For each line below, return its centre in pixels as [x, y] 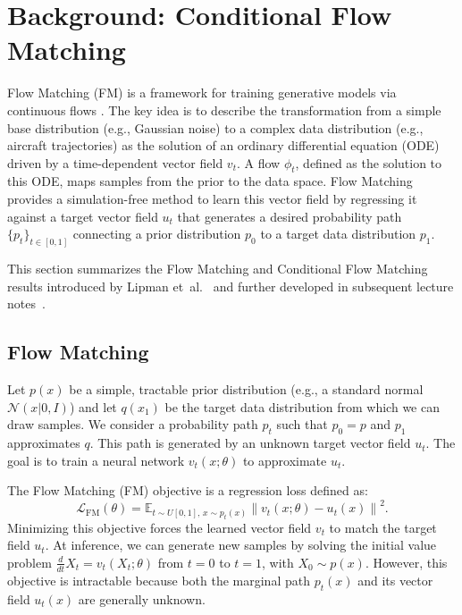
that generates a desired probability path [290, 216]
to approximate [285, 460]
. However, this [406, 562]
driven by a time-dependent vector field [115, 162]
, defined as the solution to [369, 162]
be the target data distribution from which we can [302, 406]
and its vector [395, 580]
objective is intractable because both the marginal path [159, 580]
